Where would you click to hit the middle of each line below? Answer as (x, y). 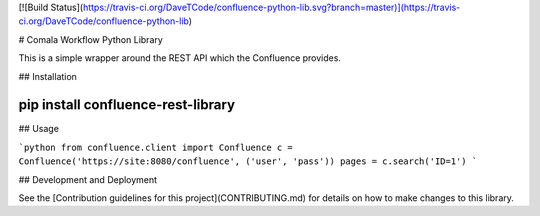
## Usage (39, 129)
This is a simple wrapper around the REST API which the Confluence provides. (180, 58)
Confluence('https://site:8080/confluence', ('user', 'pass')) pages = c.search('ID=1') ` (248, 161)
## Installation (47, 76)
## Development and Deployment (88, 179)
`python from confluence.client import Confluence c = (156, 147)
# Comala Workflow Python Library (91, 39)
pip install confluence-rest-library (126, 105)
